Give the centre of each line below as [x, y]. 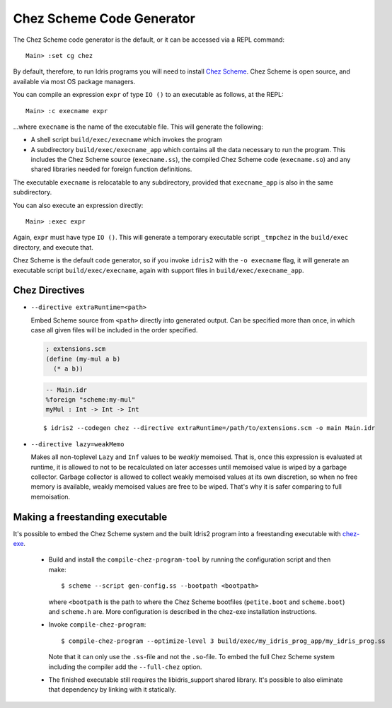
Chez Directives [49, 290]
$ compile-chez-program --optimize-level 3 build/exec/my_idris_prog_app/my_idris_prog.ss [223, 641]
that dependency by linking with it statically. [113, 690]
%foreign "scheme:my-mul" [91, 400]
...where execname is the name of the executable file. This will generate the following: [138, 127]
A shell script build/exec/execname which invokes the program [127, 140]
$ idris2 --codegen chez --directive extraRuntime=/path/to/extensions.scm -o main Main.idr [209, 428]
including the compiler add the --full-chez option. [125, 667]
